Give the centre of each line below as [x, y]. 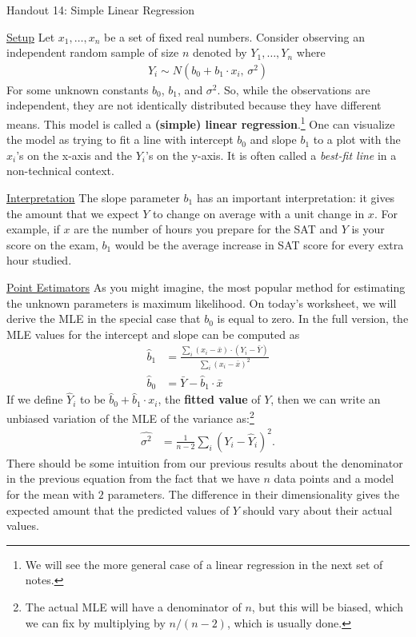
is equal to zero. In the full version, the [313, 318]
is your [368, 229]
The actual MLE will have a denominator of [133, 606]
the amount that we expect [73, 213]
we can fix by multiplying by [95, 622]
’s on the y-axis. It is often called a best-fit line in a [271, 155]
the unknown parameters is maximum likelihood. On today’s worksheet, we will [202, 303]
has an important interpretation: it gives [296, 198]
